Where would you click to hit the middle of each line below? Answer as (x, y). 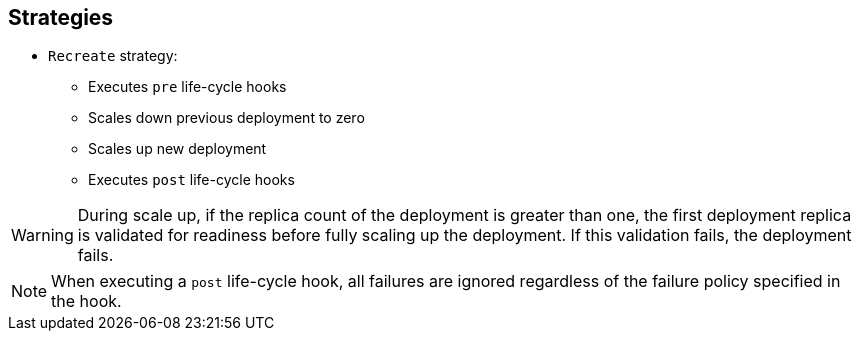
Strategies (61, 17)
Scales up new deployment (177, 149)
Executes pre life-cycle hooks (187, 87)
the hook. (86, 301)
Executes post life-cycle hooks (191, 180)
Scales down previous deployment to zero (226, 118)
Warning (42, 235)
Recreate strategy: (113, 56)
